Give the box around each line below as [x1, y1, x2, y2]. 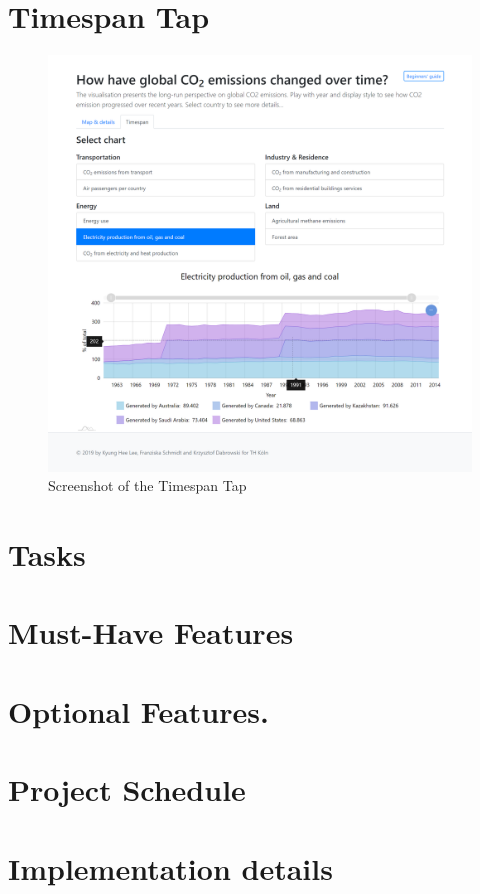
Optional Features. [8, 690, 269, 731]
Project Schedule [8, 769, 246, 810]
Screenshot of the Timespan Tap [48, 475, 247, 496]
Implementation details [8, 847, 333, 888]
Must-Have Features [8, 612, 294, 653]
